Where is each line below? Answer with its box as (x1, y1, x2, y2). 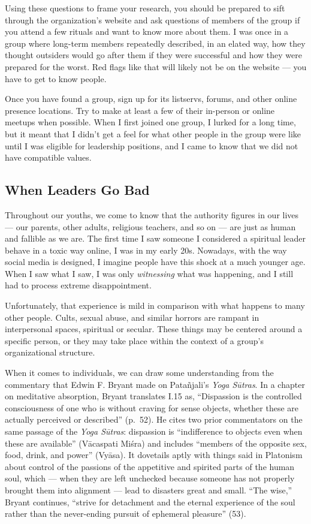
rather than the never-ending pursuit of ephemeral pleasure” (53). (5, 507, 246, 520)
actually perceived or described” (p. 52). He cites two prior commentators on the (5, 413, 303, 426)
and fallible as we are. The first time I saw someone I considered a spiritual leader (5, 232, 306, 245)
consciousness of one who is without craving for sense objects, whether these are (5, 401, 299, 414)
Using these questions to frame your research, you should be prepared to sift (5, 2, 285, 14)
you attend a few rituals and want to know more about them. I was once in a (5, 25, 289, 38)
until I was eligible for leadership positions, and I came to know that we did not (5, 139, 298, 152)
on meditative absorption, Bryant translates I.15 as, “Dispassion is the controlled (5, 390, 302, 402)
